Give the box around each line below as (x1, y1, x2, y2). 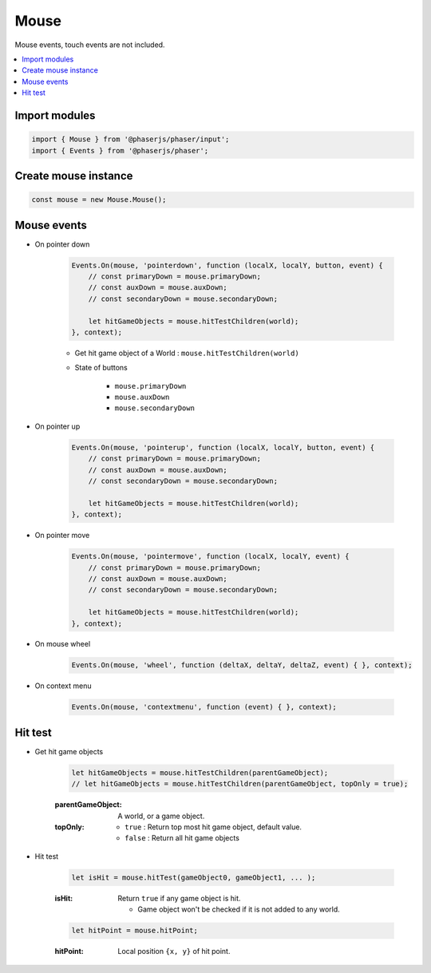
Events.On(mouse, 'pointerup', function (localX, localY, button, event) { (71, 443, 375, 452)
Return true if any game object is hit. (117, 893, 241, 903)
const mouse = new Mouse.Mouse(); (31, 196, 167, 204)
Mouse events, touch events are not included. (14, 40, 165, 49)
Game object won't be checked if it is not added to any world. (137, 904, 341, 914)
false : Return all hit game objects (125, 833, 239, 843)
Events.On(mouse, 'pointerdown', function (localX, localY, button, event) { (71, 260, 383, 270)
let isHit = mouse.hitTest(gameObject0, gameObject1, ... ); (71, 872, 316, 882)
